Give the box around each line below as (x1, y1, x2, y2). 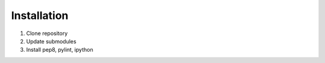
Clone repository (26, 30, 68, 37)
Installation (11, 9, 69, 22)
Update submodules (26, 37, 76, 45)
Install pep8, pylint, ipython (26, 46, 93, 53)
